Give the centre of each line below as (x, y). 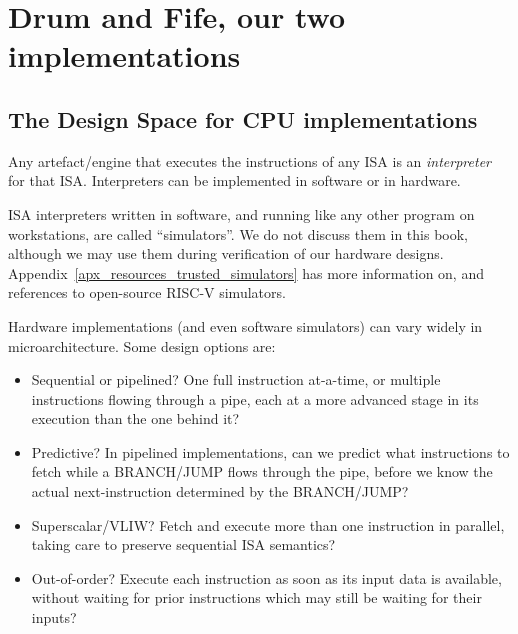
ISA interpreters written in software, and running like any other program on (241, 213)
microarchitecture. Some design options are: (142, 345)
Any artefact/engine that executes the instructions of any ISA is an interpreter (249, 160)
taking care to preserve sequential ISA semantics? (183, 544)
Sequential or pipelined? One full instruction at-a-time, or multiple (236, 379)
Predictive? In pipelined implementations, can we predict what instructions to (270, 451)
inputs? (54, 617)
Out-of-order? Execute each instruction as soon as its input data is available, (266, 577)
